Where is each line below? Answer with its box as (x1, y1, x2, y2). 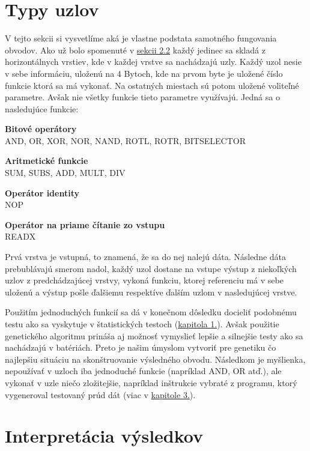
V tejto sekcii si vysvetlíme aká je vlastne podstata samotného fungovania (5, 32, 277, 44)
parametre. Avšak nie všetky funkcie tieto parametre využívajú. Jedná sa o (5, 91, 280, 103)
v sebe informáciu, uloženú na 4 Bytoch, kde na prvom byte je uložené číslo (5, 67, 283, 79)
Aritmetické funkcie (5, 154, 88, 167)
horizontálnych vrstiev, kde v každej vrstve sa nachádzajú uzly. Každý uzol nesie (5, 55, 302, 68)
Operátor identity (5, 186, 79, 199)
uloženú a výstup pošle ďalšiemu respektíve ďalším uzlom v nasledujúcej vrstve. (5, 285, 297, 298)
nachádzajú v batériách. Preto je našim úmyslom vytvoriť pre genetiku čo (5, 341, 276, 354)
